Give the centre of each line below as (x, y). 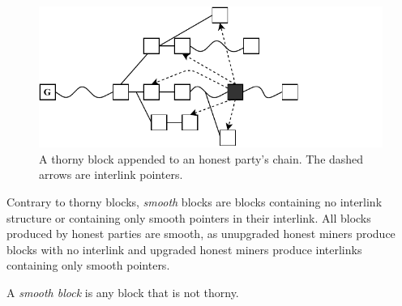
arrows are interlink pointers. (111, 174)
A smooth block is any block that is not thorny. (123, 293)
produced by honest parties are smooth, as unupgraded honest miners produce (201, 234)
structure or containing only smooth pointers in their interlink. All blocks (189, 217)
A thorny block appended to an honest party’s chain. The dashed (201, 158)
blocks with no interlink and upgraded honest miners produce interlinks (184, 249)
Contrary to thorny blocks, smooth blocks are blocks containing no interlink (195, 202)
